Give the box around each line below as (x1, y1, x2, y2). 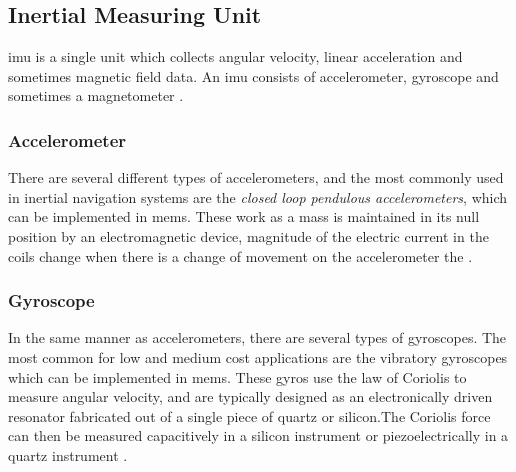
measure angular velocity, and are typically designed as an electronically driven (8, 386, 493, 407)
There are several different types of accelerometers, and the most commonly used (8, 167, 504, 188)
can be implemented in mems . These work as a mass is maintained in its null (8, 206, 480, 227)
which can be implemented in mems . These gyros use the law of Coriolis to (8, 366, 467, 387)
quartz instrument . (8, 444, 128, 465)
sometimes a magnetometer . (8, 85, 184, 106)
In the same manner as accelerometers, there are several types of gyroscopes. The (8, 327, 507, 348)
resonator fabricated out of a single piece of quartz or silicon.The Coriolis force (8, 405, 491, 426)
